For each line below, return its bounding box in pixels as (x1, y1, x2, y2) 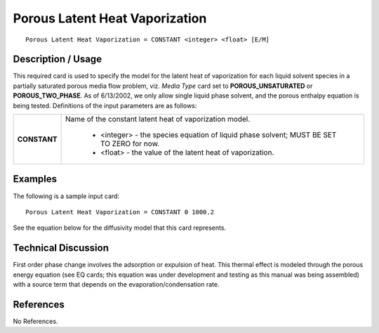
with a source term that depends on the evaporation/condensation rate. (13, 280, 220, 288)
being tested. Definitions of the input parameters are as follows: (13, 101, 197, 110)
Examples (13, 173, 58, 185)
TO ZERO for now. (100, 139, 160, 149)
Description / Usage (13, 53, 102, 65)
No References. (13, 317, 58, 325)
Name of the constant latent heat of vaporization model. (65, 115, 251, 124)
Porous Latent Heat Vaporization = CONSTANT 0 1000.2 (25, 208, 214, 216)
